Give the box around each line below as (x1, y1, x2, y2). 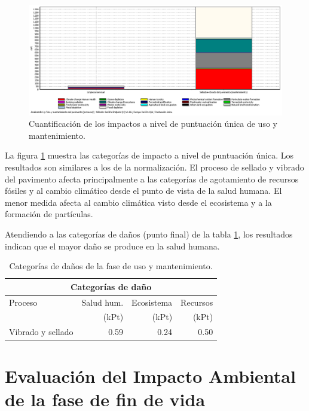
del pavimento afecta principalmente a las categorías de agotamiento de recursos (5, 172, 299, 185)
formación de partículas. (5, 208, 93, 220)
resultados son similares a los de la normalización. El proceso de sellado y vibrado (5, 161, 304, 173)
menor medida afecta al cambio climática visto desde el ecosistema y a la (5, 196, 272, 208)
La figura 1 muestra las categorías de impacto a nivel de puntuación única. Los (5, 149, 294, 162)
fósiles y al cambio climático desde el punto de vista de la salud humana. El (5, 184, 282, 197)
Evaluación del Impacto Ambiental (5, 363, 296, 388)
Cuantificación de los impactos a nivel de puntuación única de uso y (29, 117, 277, 130)
